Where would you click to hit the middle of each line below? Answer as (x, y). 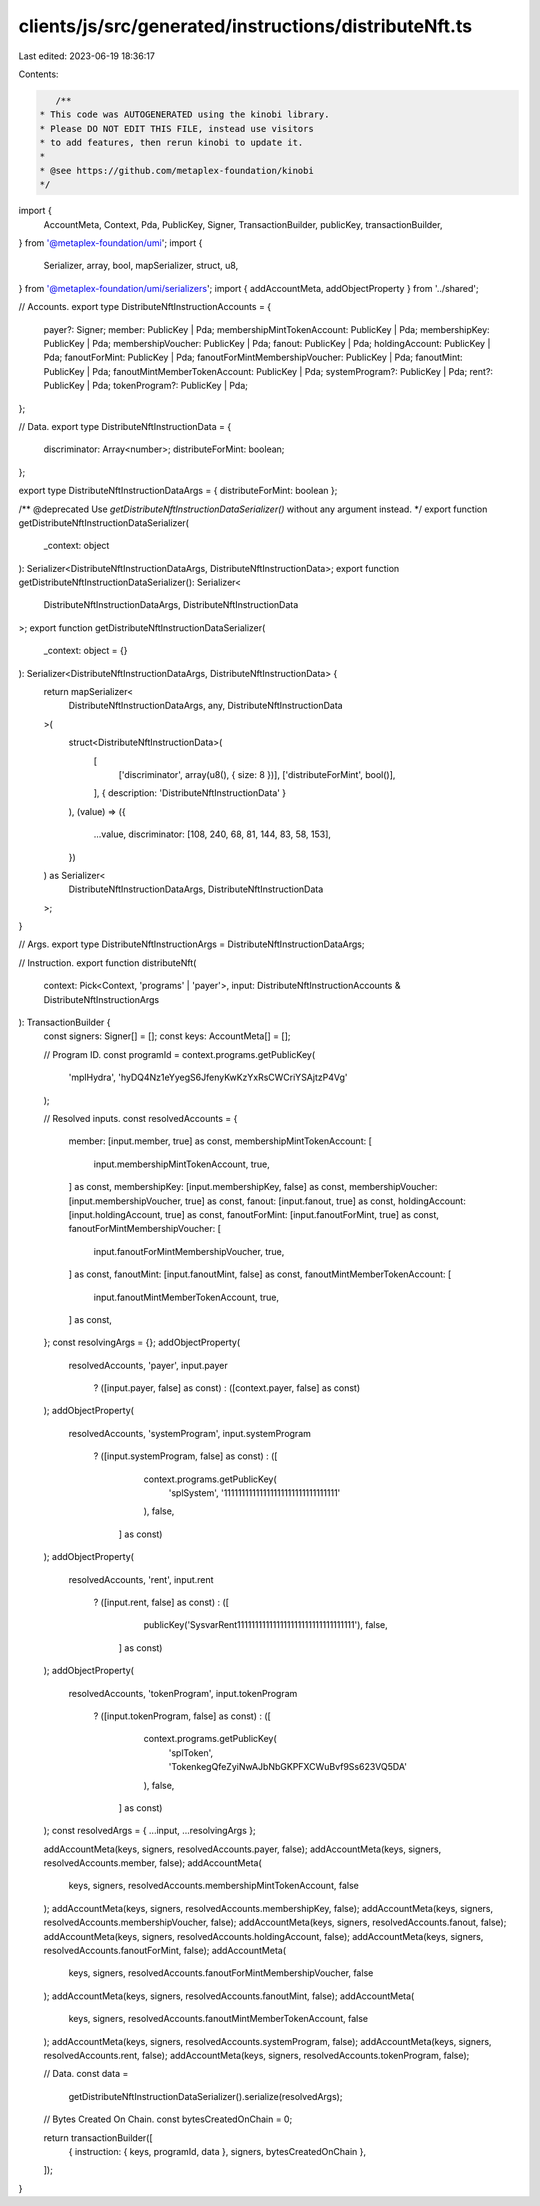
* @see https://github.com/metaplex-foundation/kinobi (176, 170)
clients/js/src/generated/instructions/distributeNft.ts (245, 26)
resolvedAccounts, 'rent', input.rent (141, 1579)
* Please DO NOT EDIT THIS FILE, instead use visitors (176, 128)
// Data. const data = (86, 2074)
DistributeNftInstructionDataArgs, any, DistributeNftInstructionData (206, 706)
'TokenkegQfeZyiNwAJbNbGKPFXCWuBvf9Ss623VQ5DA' (287, 1767)
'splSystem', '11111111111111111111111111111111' (254, 1493)
